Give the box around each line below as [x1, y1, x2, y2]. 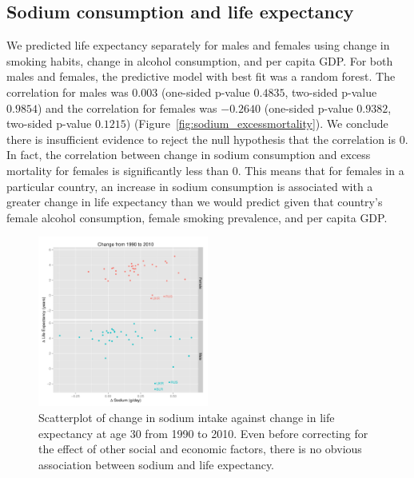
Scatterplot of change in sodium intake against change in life [38, 408, 335, 425]
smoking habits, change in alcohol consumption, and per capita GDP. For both [6, 52, 393, 69]
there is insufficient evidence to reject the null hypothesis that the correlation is [6, 130, 396, 147]
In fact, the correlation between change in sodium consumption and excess [6, 146, 371, 163]
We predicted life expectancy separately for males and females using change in [6, 37, 390, 54]
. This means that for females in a [237, 161, 404, 178]
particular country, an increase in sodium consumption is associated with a [6, 177, 373, 194]
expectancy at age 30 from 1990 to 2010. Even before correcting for [38, 424, 368, 441]
